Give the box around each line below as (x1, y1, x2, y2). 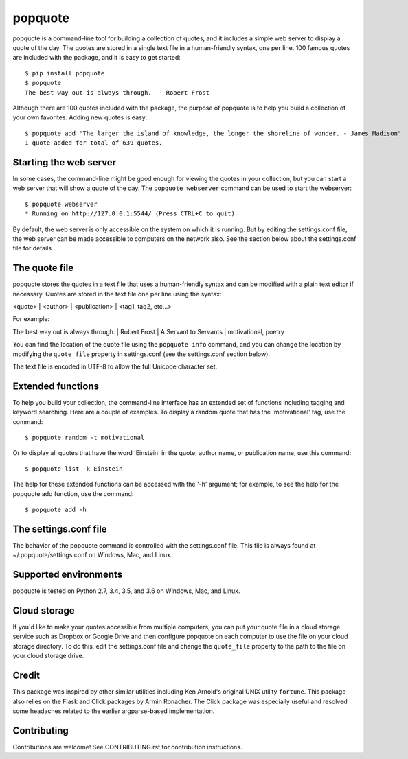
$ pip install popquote (25, 69, 105, 77)
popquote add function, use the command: (12, 489, 134, 498)
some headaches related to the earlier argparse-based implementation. (12, 707, 215, 715)
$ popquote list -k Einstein (25, 465, 123, 473)
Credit (12, 670, 41, 681)
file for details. (12, 244, 54, 253)
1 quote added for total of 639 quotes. (25, 139, 163, 147)
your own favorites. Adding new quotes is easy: (12, 113, 148, 121)
